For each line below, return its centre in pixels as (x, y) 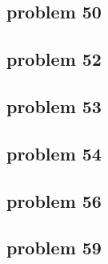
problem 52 (54, 59)
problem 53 (54, 106)
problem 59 (54, 248)
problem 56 (54, 200)
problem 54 (54, 153)
